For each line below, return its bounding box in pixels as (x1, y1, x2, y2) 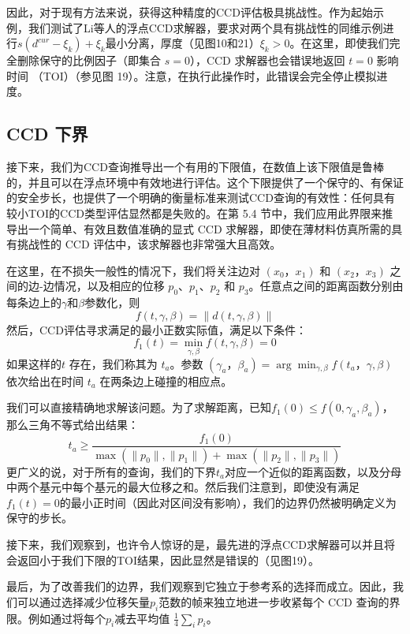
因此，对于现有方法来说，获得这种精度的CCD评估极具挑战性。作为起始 (6, 4, 373, 20)
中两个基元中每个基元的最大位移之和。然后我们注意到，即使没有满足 (6, 479, 360, 495)
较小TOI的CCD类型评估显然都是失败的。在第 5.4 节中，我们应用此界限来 (6, 204, 382, 221)
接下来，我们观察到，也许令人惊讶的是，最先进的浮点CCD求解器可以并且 (6, 536, 384, 552)
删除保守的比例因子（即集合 (17, 52, 161, 69)
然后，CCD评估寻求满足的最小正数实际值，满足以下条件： (6, 321, 307, 338)
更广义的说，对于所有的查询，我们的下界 (6, 463, 216, 479)
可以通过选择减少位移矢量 (17, 593, 150, 610)
